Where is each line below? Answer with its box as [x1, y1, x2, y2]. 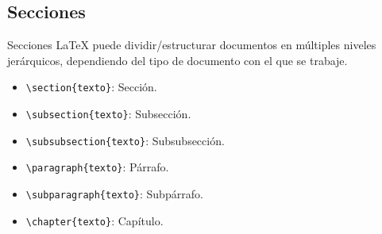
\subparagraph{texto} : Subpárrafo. [25, 186, 203, 202]
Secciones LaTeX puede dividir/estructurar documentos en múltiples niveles [7, 36, 376, 53]
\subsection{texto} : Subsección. [25, 105, 191, 122]
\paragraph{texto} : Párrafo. [25, 159, 169, 175]
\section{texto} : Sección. [25, 79, 157, 95]
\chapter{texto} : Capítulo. [25, 212, 164, 228]
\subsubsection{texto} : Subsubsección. [25, 132, 225, 148]
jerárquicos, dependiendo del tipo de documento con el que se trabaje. [7, 52, 348, 68]
